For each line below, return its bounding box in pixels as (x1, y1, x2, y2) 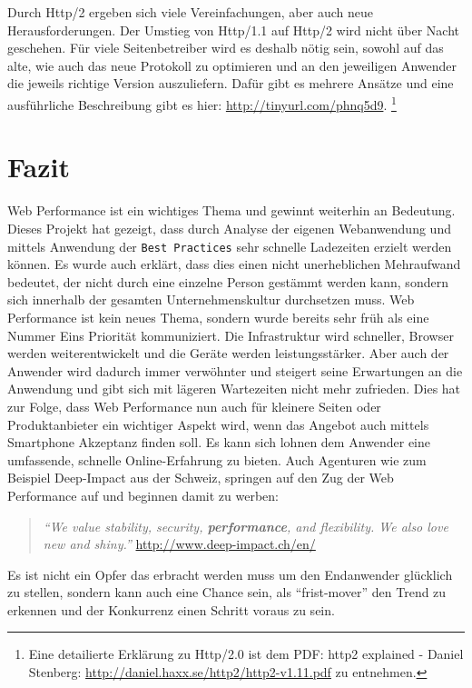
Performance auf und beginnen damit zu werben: (7, 485, 280, 504)
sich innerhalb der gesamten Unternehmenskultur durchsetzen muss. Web (7, 290, 415, 309)
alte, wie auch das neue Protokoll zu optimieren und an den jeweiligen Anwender (7, 55, 457, 75)
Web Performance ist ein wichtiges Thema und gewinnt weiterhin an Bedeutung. (7, 201, 456, 220)
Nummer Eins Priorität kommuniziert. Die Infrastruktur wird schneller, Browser (7, 325, 454, 344)
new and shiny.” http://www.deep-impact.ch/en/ (43, 534, 316, 553)
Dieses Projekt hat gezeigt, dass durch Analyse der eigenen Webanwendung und (7, 218, 451, 237)
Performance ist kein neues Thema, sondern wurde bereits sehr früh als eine (7, 307, 429, 326)
